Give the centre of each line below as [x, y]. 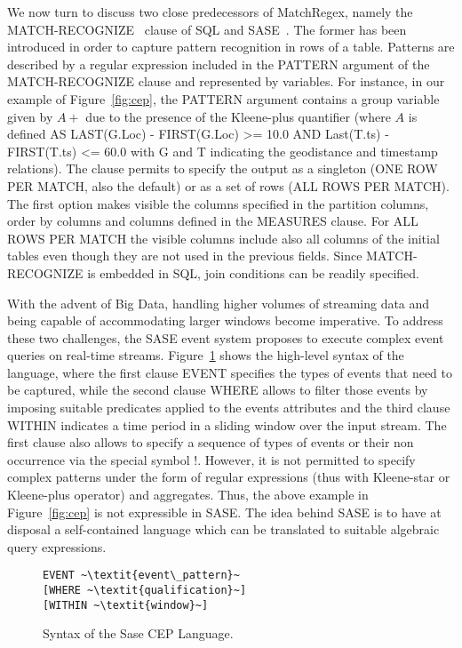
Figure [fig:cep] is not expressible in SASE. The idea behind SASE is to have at [224, 512]
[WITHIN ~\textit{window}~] [126, 605]
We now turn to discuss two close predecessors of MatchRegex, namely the [210, 12]
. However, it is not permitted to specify [307, 459]
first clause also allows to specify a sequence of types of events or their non [211, 442]
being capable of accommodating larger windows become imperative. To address [225, 320]
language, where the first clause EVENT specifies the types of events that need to [230, 372]
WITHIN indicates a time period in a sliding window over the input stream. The [227, 424]
